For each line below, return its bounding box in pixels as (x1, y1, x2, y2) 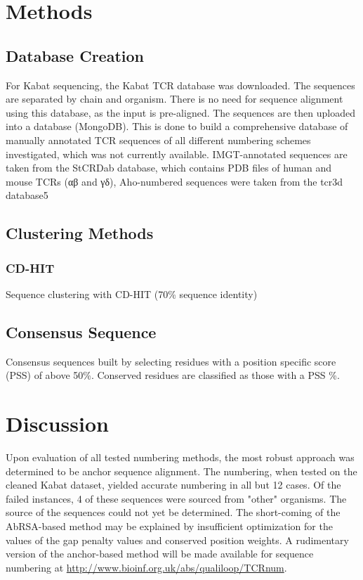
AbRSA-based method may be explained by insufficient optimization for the (6, 519, 333, 533)
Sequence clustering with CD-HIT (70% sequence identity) (6, 286, 258, 301)
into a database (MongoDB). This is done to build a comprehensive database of (6, 119, 348, 134)
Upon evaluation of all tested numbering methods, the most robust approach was (6, 450, 355, 465)
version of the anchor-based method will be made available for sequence (6, 546, 314, 561)
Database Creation (6, 44, 144, 66)
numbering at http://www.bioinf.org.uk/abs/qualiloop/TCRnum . (6, 560, 287, 574)
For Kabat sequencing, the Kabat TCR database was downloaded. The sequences (6, 77, 355, 92)
